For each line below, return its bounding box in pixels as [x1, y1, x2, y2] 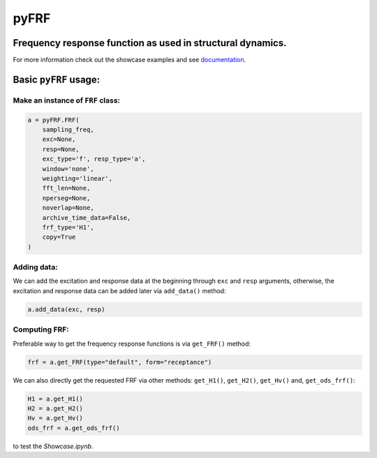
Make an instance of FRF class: [13, 95, 121, 105]
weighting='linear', [42, 175, 113, 182]
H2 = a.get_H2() [27, 404, 84, 412]
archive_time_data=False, [42, 214, 131, 221]
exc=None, [42, 135, 76, 143]
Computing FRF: [13, 325, 69, 334]
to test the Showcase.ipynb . [13, 442, 94, 450]
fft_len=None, [42, 184, 91, 192]
